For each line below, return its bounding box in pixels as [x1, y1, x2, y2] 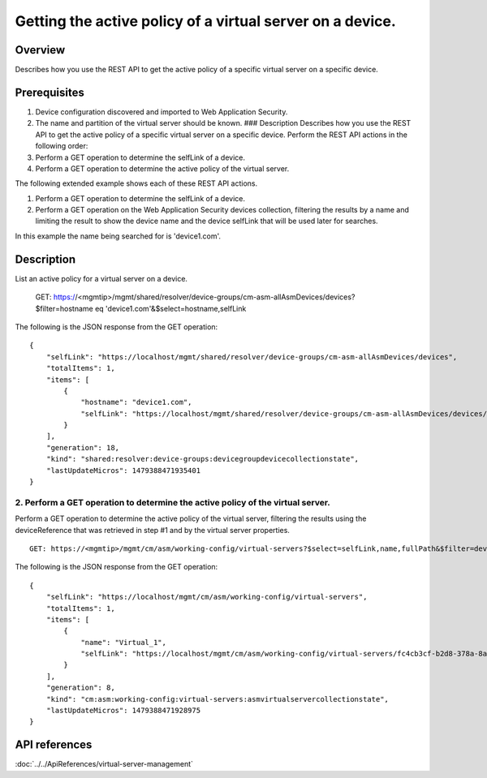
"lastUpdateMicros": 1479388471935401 [45, 466, 201, 475]
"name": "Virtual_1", [80, 638, 166, 647]
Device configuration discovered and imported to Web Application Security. [35, 106, 288, 117]
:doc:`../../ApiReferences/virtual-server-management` [15, 759, 194, 769]
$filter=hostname [35, 303, 93, 313]
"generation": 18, [45, 443, 120, 452]
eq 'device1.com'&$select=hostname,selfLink [94, 303, 247, 313]
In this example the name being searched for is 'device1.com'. [15, 231, 222, 241]
